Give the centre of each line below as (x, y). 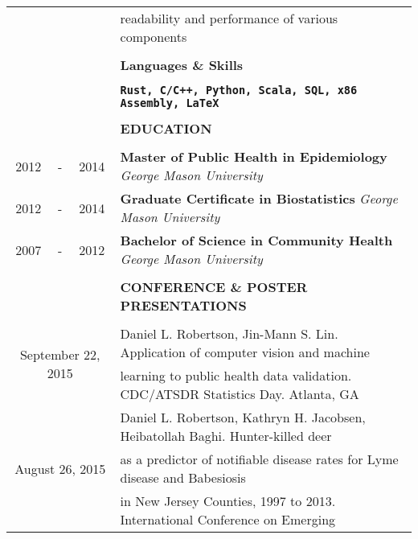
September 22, (60, 354)
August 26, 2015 (60, 468)
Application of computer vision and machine (245, 352)
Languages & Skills (182, 65)
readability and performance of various (229, 18)
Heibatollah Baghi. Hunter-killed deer (226, 436)
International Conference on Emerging (228, 519)
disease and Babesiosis (183, 477)
